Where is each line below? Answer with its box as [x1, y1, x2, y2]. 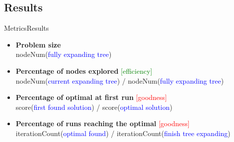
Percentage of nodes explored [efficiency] [15, 65, 153, 76]
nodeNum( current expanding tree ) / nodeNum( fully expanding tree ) [15, 75, 224, 86]
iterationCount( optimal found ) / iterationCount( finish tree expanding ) [15, 128, 231, 138]
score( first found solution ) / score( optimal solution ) [15, 101, 172, 112]
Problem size [15, 39, 61, 49]
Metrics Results [4, 23, 49, 33]
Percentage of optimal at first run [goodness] [15, 92, 167, 102]
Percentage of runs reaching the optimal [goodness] [15, 118, 190, 129]
